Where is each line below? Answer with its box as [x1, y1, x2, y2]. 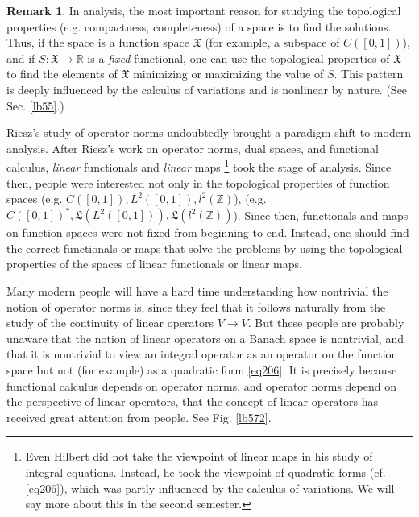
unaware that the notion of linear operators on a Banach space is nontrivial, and [6, 329, 404, 346]
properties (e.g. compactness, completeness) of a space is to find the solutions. [6, 18, 392, 35]
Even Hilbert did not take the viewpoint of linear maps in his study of [25, 448, 373, 465]
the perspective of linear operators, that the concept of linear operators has [6, 393, 379, 410]
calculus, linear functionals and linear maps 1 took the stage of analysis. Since [6, 156, 392, 175]
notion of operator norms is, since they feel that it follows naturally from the [6, 298, 386, 315]
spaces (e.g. [6, 190, 63, 207]
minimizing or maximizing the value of [133, 65, 324, 82]
